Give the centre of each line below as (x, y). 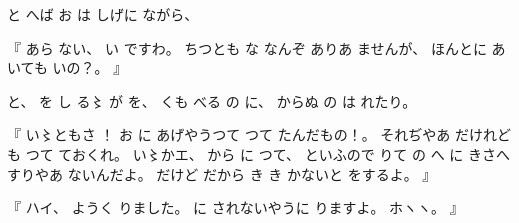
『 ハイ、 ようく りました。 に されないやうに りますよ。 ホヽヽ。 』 (235, 207)
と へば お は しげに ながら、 (103, 14)
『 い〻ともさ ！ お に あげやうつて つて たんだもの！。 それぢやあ (229, 134)
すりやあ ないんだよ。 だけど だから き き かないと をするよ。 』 (222, 173)
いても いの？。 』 (67, 67)
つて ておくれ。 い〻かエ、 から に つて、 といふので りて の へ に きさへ (267, 153)
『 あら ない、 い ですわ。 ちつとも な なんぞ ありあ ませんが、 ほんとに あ (256, 47)
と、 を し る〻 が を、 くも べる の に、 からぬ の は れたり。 (212, 100)
